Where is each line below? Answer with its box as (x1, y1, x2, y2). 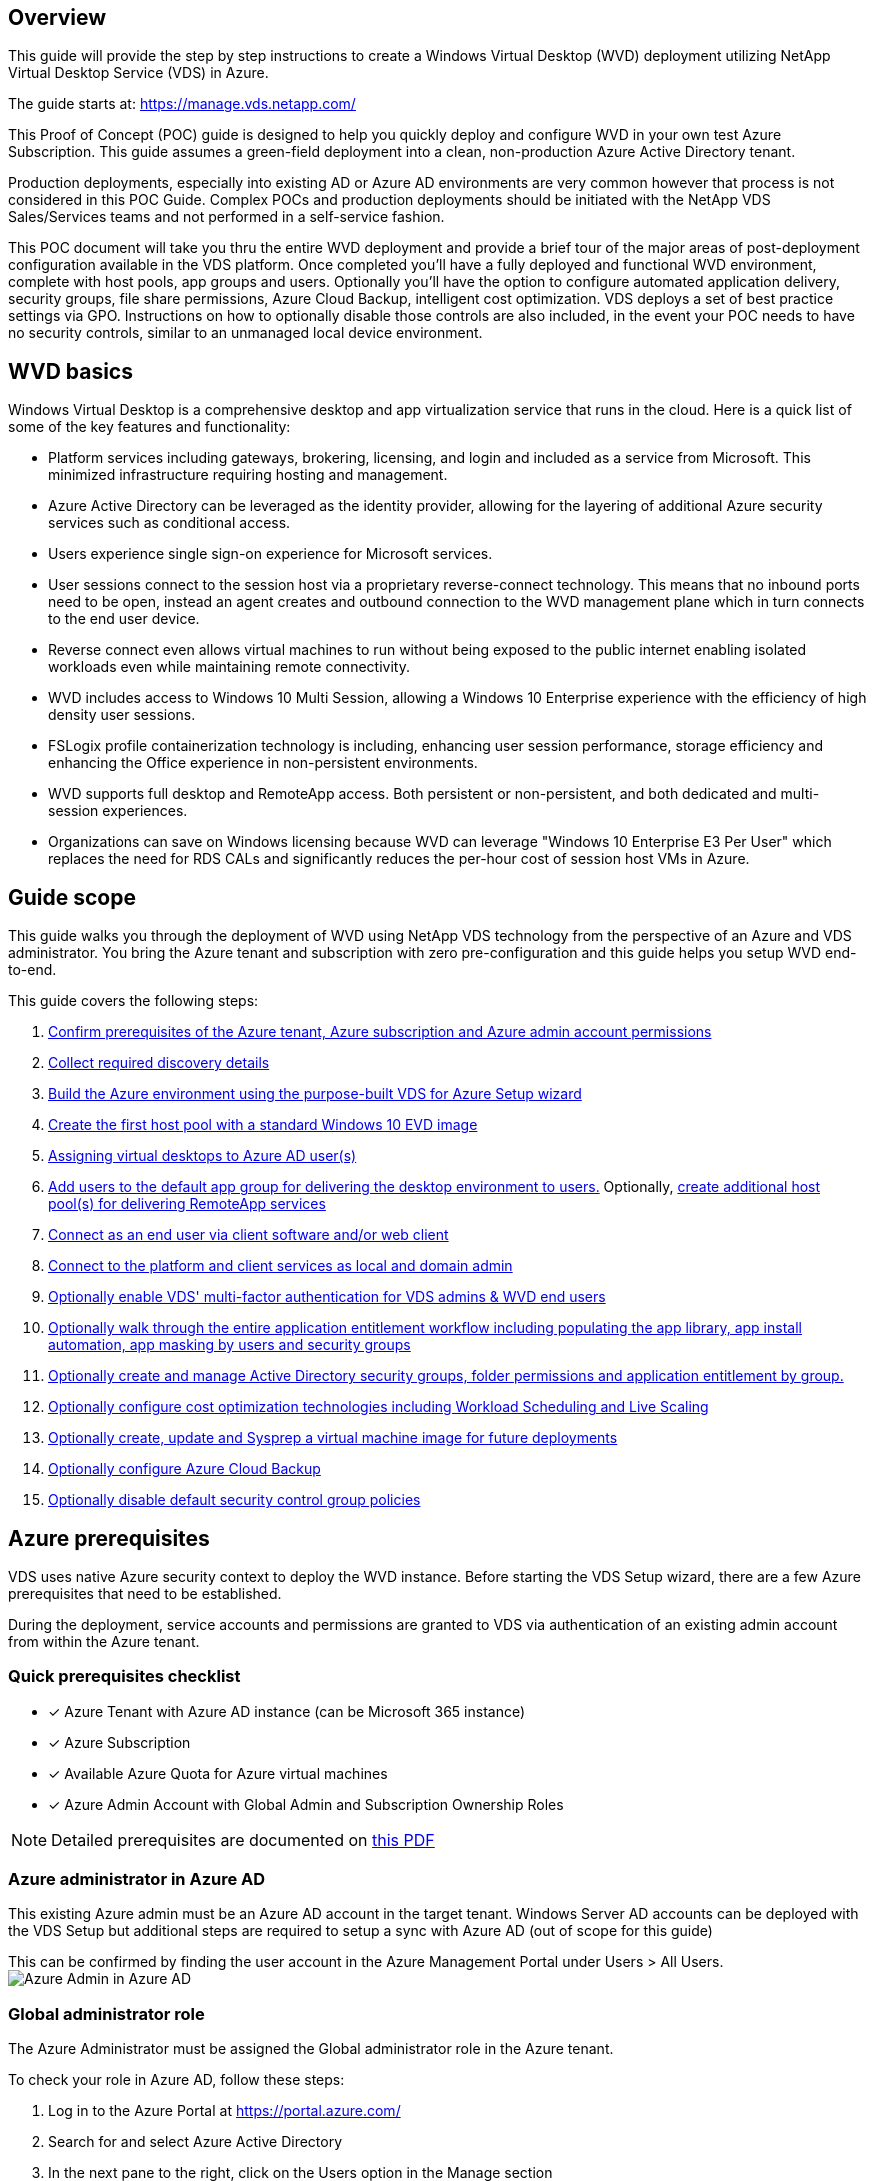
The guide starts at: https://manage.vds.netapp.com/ (8, 95, 356, 113)
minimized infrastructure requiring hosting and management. (48, 466, 448, 484)
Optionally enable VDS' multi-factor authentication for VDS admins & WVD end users (48, 1288, 606, 1306)
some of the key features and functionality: (8, 418, 291, 436)
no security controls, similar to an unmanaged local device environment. (8, 324, 483, 342)
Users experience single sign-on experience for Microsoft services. (48, 545, 493, 563)
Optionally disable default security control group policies (48, 1491, 421, 1509)
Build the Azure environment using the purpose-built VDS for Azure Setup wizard (48, 1085, 582, 1103)
